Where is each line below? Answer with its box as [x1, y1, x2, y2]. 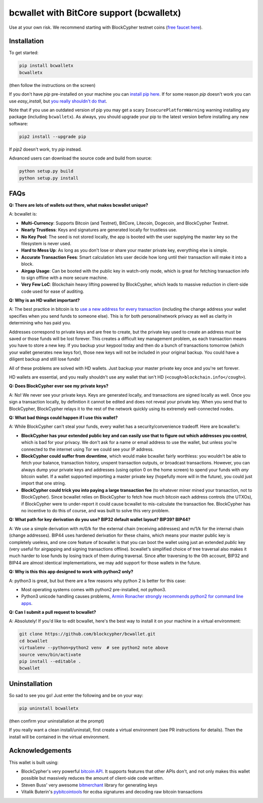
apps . [21, 600, 33, 606]
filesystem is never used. [21, 241, 72, 246]
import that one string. [21, 481, 66, 486]
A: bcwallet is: [9, 211, 38, 217]
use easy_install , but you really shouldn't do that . [9, 98, 107, 104]
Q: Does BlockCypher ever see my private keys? [9, 383, 109, 389]
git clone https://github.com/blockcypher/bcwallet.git [19, 631, 156, 637]
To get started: [9, 50, 39, 56]
